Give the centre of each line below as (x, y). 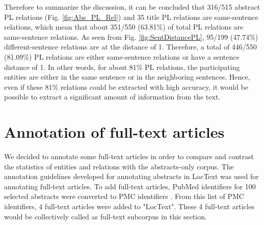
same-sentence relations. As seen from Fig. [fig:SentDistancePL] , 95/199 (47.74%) (131, 36)
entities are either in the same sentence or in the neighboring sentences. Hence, (127, 77)
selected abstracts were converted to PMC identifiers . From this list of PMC (124, 196)
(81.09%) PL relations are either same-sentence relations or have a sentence (122, 56)
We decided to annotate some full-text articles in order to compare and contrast (129, 156)
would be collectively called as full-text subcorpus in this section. (105, 216)
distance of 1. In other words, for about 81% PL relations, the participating (122, 67)
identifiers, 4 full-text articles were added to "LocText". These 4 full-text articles (129, 206)
